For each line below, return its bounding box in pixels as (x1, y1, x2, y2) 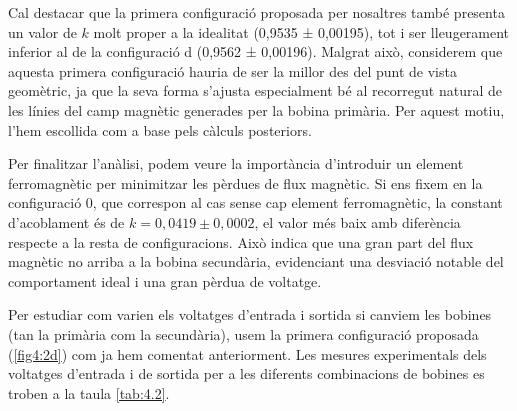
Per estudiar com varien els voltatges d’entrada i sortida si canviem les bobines (8, 304, 492, 325)
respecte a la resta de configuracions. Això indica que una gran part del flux (8, 231, 474, 252)
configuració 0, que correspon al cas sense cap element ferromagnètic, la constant (8, 192, 503, 213)
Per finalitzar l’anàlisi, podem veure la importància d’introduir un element (8, 153, 464, 174)
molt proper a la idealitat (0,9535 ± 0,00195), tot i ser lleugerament (93, 21, 510, 42)
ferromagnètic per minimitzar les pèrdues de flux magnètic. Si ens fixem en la (8, 172, 483, 193)
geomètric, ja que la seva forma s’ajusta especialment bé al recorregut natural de (8, 80, 503, 101)
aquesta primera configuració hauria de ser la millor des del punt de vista (8, 60, 457, 81)
